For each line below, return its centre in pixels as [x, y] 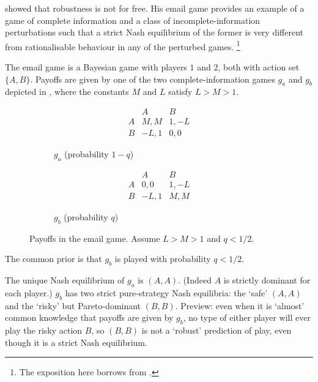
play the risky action [44, 330]
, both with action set [259, 67]
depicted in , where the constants [67, 92]
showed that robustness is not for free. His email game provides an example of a [155, 8]
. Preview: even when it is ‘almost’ [240, 305]
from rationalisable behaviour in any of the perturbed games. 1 [123, 45]
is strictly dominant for [267, 280]
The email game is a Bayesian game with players [96, 67]
